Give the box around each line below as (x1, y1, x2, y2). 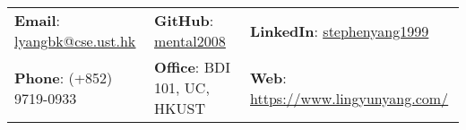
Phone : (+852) (14, 66, 113, 88)
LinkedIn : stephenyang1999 (250, 20, 429, 41)
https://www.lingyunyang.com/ (250, 87, 449, 108)
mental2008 (154, 30, 226, 51)
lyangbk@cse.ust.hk (14, 30, 136, 51)
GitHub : (154, 10, 214, 30)
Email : (14, 10, 61, 30)
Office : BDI (154, 56, 230, 77)
